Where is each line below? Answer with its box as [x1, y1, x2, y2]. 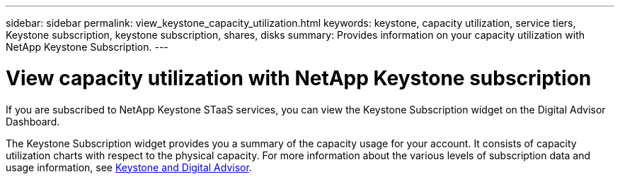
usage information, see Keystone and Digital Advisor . [6, 161, 252, 173]
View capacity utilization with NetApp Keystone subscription [6, 66, 592, 90]
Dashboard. [6, 115, 60, 128]
